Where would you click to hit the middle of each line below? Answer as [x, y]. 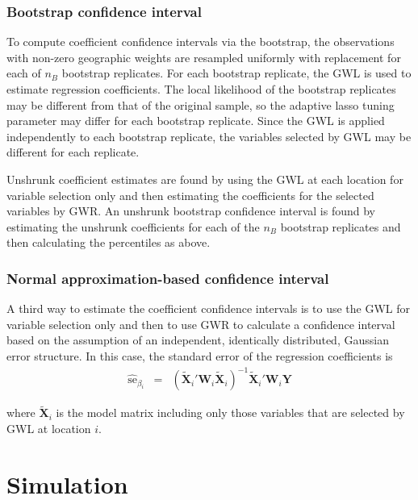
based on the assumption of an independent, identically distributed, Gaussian [198, 340]
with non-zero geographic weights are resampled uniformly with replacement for [204, 57]
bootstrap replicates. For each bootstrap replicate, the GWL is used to [236, 73]
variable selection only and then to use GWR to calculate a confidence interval [201, 324]
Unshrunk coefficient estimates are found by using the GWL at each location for [205, 179]
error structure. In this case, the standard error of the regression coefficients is [200, 355]
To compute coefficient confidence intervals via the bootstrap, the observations [201, 42]
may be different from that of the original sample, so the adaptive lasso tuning [201, 104]
